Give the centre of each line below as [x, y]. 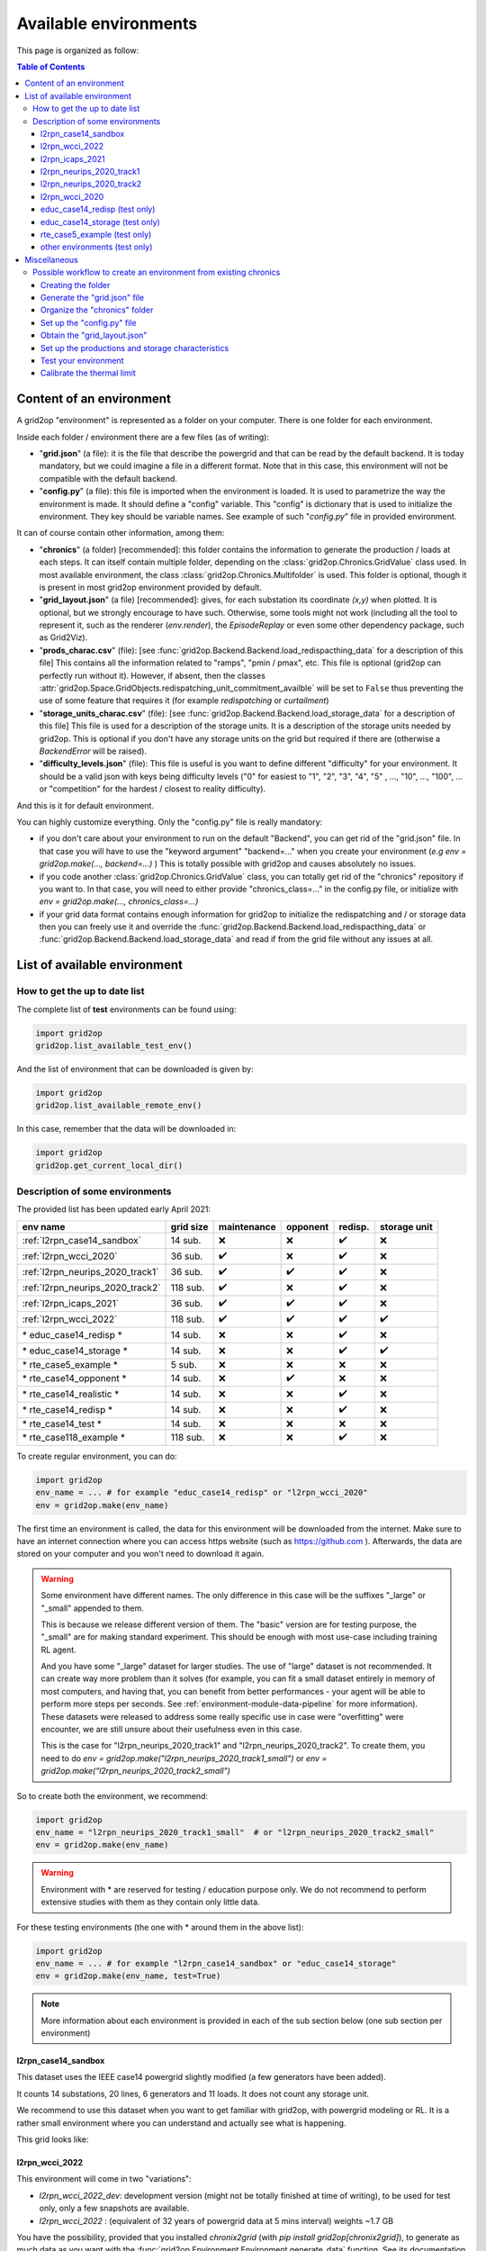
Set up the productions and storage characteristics [135, 348]
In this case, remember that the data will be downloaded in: [126, 1129]
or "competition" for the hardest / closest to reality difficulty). [153, 789]
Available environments [107, 23]
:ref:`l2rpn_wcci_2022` [70, 1319]
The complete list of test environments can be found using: [126, 1009]
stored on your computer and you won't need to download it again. [140, 1554]
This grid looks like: [53, 2139]
